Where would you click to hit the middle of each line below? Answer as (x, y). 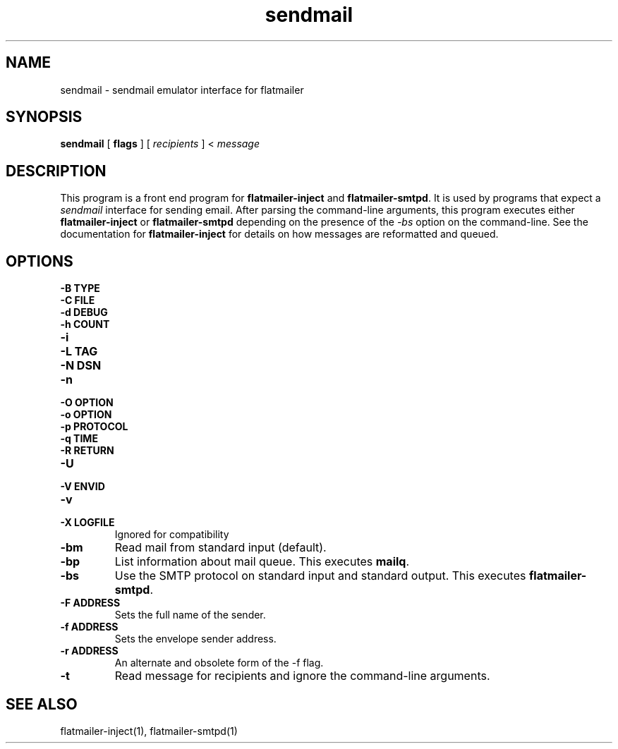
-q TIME (79, 439)
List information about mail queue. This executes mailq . (262, 562)
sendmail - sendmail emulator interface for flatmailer (182, 90)
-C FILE (78, 300)
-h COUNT (85, 324)
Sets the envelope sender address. (195, 639)
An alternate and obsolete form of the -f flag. (219, 663)
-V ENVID (83, 487)
